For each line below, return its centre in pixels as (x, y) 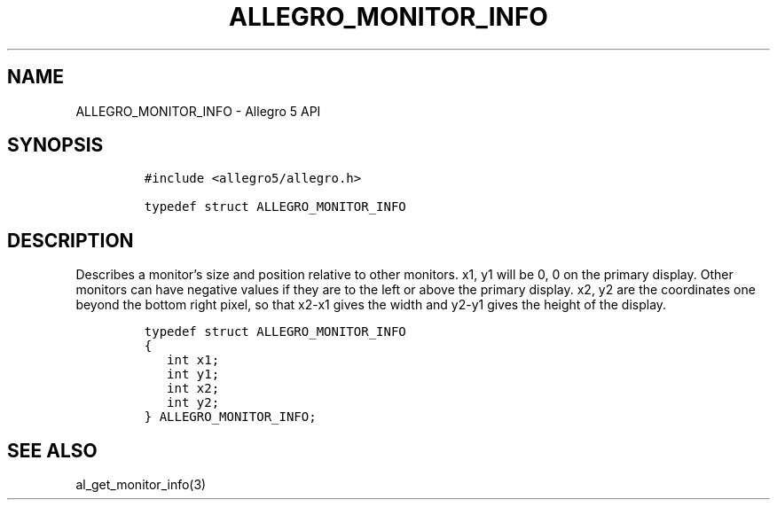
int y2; (193, 403)
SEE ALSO (52, 450)
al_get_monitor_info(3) (141, 485)
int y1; (193, 374)
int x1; (193, 360)
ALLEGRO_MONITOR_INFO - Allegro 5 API (198, 111)
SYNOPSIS (55, 145)
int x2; (193, 389)
